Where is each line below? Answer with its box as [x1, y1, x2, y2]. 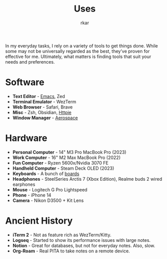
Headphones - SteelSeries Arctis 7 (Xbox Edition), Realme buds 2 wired [12, 176, 162, 182]
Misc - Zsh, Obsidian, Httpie [12, 109, 72, 115]
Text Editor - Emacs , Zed [12, 93, 66, 99]
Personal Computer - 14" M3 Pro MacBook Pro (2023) [12, 149, 127, 155]
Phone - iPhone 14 [12, 192, 51, 198]
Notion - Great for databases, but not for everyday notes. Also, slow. [12, 242, 155, 248]
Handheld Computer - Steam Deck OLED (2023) [12, 165, 115, 171]
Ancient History [5, 215, 73, 226]
